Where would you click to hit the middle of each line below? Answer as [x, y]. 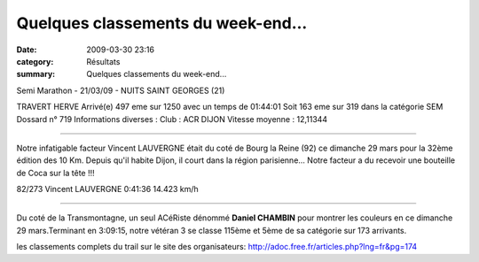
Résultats [103, 61]
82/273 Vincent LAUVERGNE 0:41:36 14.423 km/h [107, 189]
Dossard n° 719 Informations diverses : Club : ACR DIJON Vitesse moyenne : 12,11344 [172, 119]
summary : [36, 74]
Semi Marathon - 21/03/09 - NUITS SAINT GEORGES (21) [121, 90]
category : [35, 61]
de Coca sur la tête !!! [55, 173]
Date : [27, 50]
